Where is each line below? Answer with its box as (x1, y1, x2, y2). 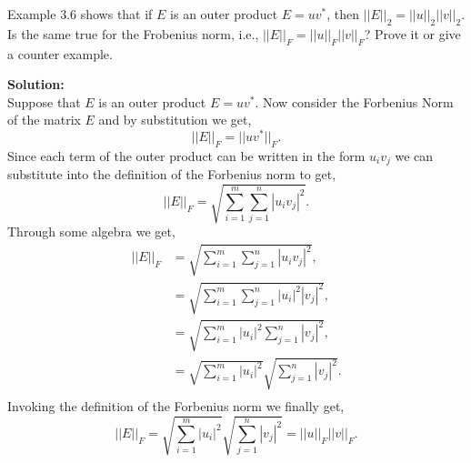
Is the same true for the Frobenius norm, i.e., (7, 24, 259, 43)
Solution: (7, 75, 65, 94)
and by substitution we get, (98, 110, 252, 129)
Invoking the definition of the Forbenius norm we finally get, (7, 397, 345, 416)
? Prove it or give (364, 24, 461, 43)
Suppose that (7, 92, 81, 111)
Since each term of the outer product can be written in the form (7, 146, 366, 165)
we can (395, 146, 434, 165)
